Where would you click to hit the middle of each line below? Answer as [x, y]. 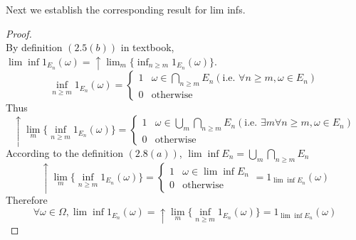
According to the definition [64, 152]
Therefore [27, 200]
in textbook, [147, 47]
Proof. [19, 33]
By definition [34, 47]
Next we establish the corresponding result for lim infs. [126, 9]
